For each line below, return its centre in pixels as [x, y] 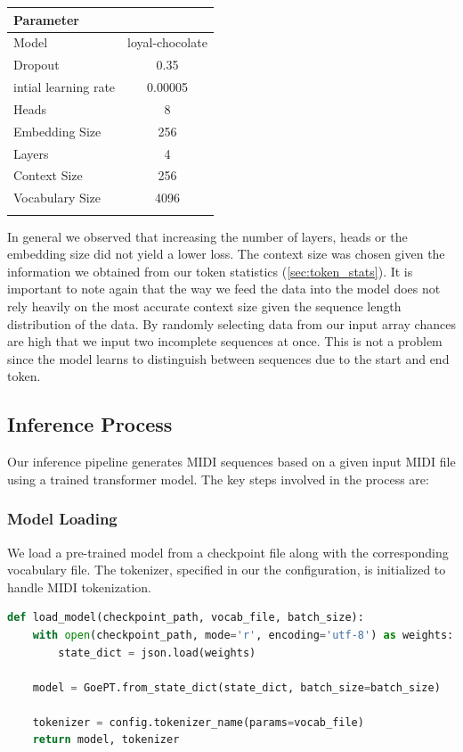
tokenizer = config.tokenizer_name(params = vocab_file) [198, 722]
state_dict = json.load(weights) [157, 653]
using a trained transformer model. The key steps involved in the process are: [218, 479]
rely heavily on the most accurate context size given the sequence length [204, 306]
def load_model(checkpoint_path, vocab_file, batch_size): [186, 618]
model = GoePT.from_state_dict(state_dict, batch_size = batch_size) [236, 687]
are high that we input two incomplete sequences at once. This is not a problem [225, 341]
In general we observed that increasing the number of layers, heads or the [207, 236]
